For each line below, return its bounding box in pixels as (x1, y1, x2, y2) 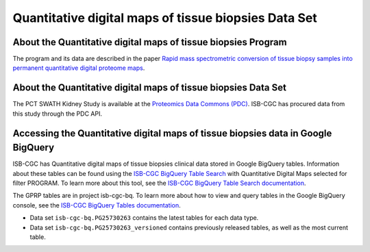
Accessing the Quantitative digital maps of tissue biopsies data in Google (12, 127, 332, 139)
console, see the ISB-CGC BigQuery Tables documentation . (12, 201, 181, 209)
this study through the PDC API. (12, 110, 103, 118)
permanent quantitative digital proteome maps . (12, 64, 145, 72)
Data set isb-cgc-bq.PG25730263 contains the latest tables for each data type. (29, 214, 259, 222)
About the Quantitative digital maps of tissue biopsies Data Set (12, 82, 287, 94)
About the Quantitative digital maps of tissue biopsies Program (12, 36, 287, 48)
